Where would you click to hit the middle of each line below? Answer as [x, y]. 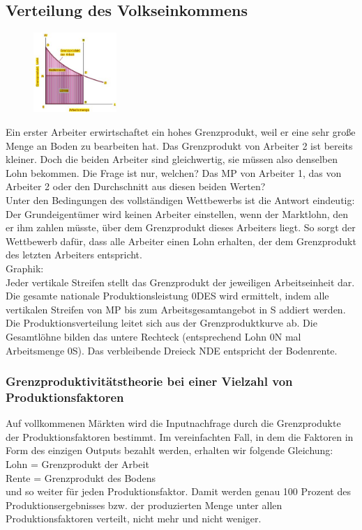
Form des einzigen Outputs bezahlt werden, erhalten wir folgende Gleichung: [169, 450]
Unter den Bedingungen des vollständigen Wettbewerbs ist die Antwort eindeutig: [180, 200]
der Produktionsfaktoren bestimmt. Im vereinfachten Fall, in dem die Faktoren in [180, 436]
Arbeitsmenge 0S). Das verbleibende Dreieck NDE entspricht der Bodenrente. [172, 350]
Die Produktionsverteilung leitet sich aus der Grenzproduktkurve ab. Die [161, 323]
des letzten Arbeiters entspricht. [74, 255]
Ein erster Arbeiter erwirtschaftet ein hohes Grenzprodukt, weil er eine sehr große [181, 132]
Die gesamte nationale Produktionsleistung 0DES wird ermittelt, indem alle [167, 296]
